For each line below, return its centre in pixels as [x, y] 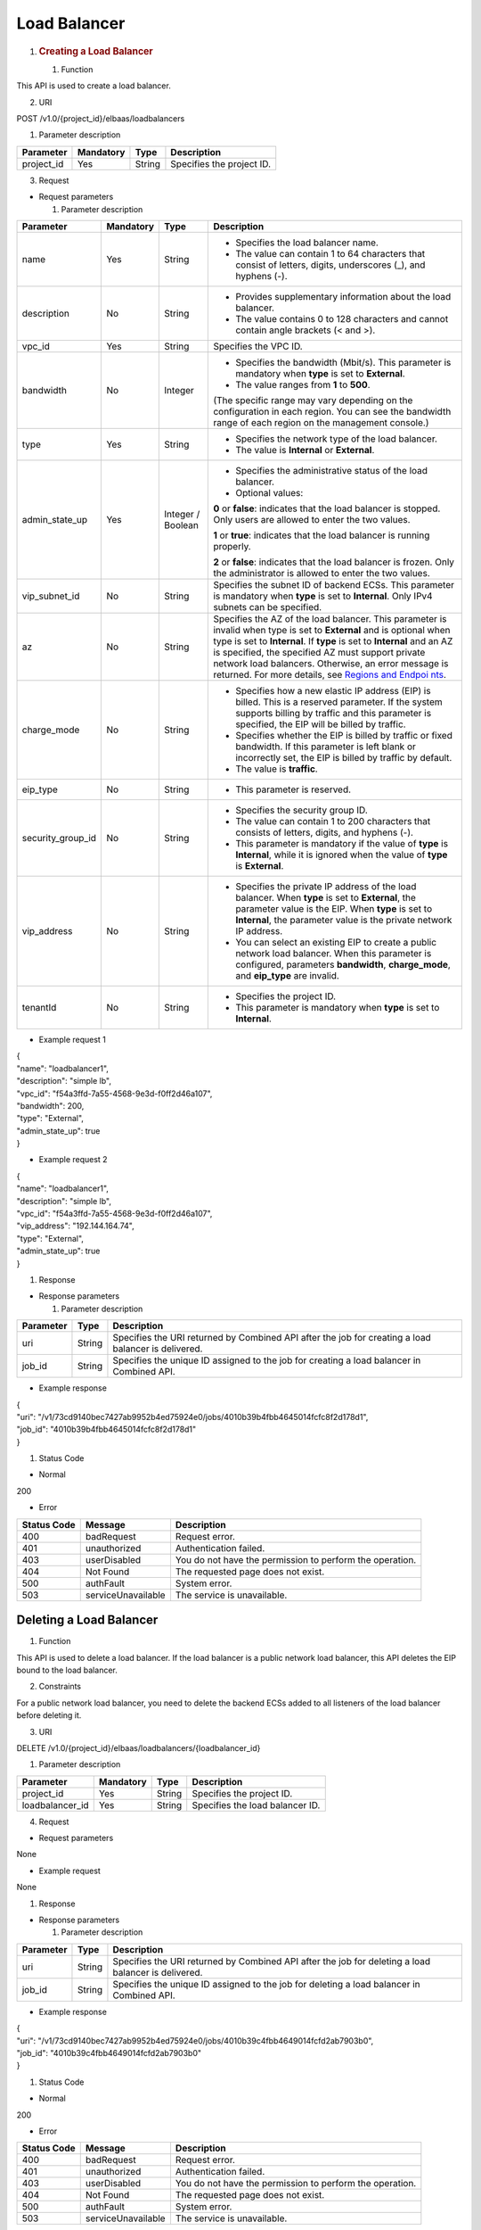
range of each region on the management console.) [321, 422]
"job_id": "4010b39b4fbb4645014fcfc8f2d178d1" [106, 1429]
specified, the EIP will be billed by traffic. [321, 724]
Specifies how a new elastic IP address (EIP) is [333, 690]
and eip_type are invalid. [288, 975]
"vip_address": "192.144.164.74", [75, 1226]
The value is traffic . [277, 769]
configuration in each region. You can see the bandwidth [332, 411]
